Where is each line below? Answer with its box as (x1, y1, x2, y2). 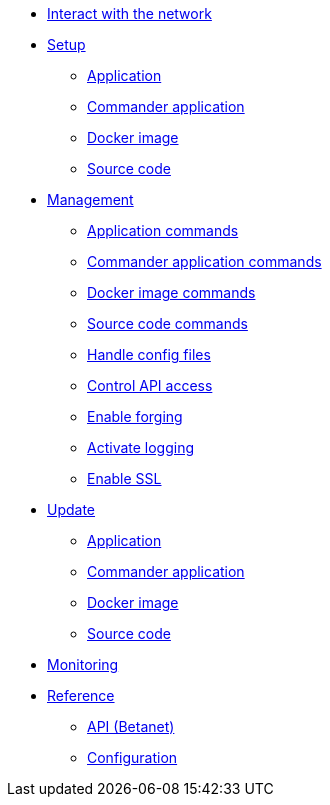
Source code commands (87, 315, 248, 332)
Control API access (87, 377, 213, 394)
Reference (47, 687, 115, 704)
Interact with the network (47, 5, 212, 22)
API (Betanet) (87, 718, 175, 735)
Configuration (87, 749, 178, 766)
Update (47, 501, 96, 518)
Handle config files (87, 346, 211, 363)
